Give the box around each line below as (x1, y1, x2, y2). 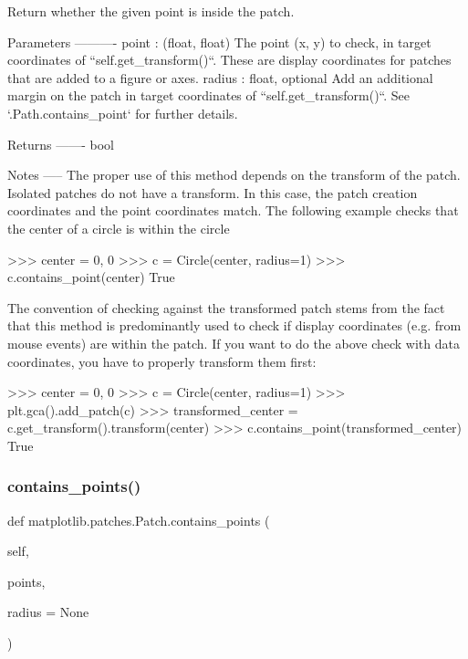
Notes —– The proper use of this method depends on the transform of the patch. (7, 165, 461, 184)
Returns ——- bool (7, 134, 114, 153)
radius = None (7, 602, 89, 622)
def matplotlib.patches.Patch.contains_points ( (7, 510, 270, 529)
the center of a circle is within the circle (7, 218, 230, 237)
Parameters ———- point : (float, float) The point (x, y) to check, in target (7, 32, 432, 51)
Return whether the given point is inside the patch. (7, 2, 295, 20)
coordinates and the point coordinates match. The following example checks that (7, 201, 459, 220)
